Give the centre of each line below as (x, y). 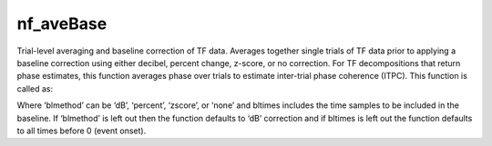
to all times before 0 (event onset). (82, 131)
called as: (35, 88)
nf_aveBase (62, 24)
